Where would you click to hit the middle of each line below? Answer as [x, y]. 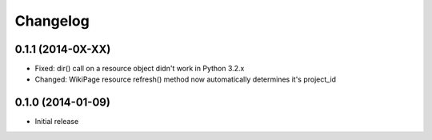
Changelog [52, 21]
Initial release [57, 122]
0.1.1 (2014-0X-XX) [63, 49]
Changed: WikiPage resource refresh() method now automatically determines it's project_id [185, 79]
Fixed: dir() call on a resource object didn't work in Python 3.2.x [140, 69]
